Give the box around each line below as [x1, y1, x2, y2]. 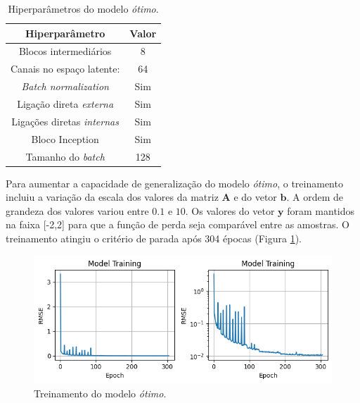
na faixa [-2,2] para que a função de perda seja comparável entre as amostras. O [6, 217, 349, 232]
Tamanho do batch [25, 149, 105, 163]
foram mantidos [287, 203, 355, 218]
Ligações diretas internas [11, 113, 119, 128]
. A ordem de [286, 190, 344, 204]
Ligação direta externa [17, 96, 114, 111]
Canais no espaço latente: [11, 61, 120, 76]
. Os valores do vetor [185, 203, 275, 218]
